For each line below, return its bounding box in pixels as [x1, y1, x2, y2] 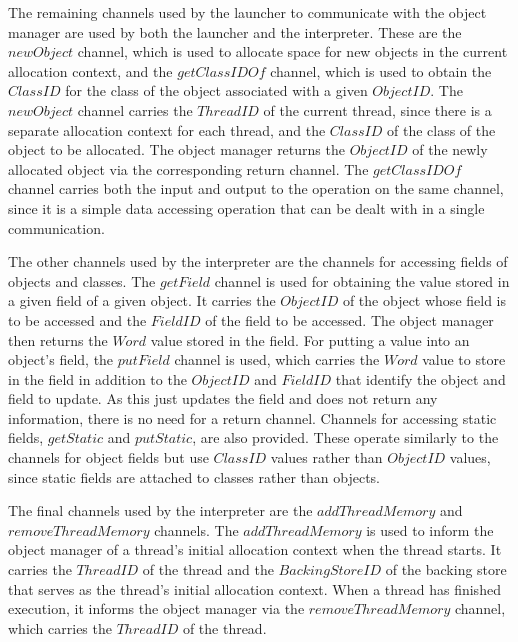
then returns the [8, 329, 108, 350]
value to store [422, 349, 506, 370]
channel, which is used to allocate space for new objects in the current [77, 41, 508, 62]
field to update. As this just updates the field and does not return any [8, 388, 438, 409]
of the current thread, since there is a [263, 99, 492, 120]
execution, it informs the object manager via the [8, 598, 305, 619]
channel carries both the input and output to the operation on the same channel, [8, 178, 504, 199]
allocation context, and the [8, 60, 173, 81]
